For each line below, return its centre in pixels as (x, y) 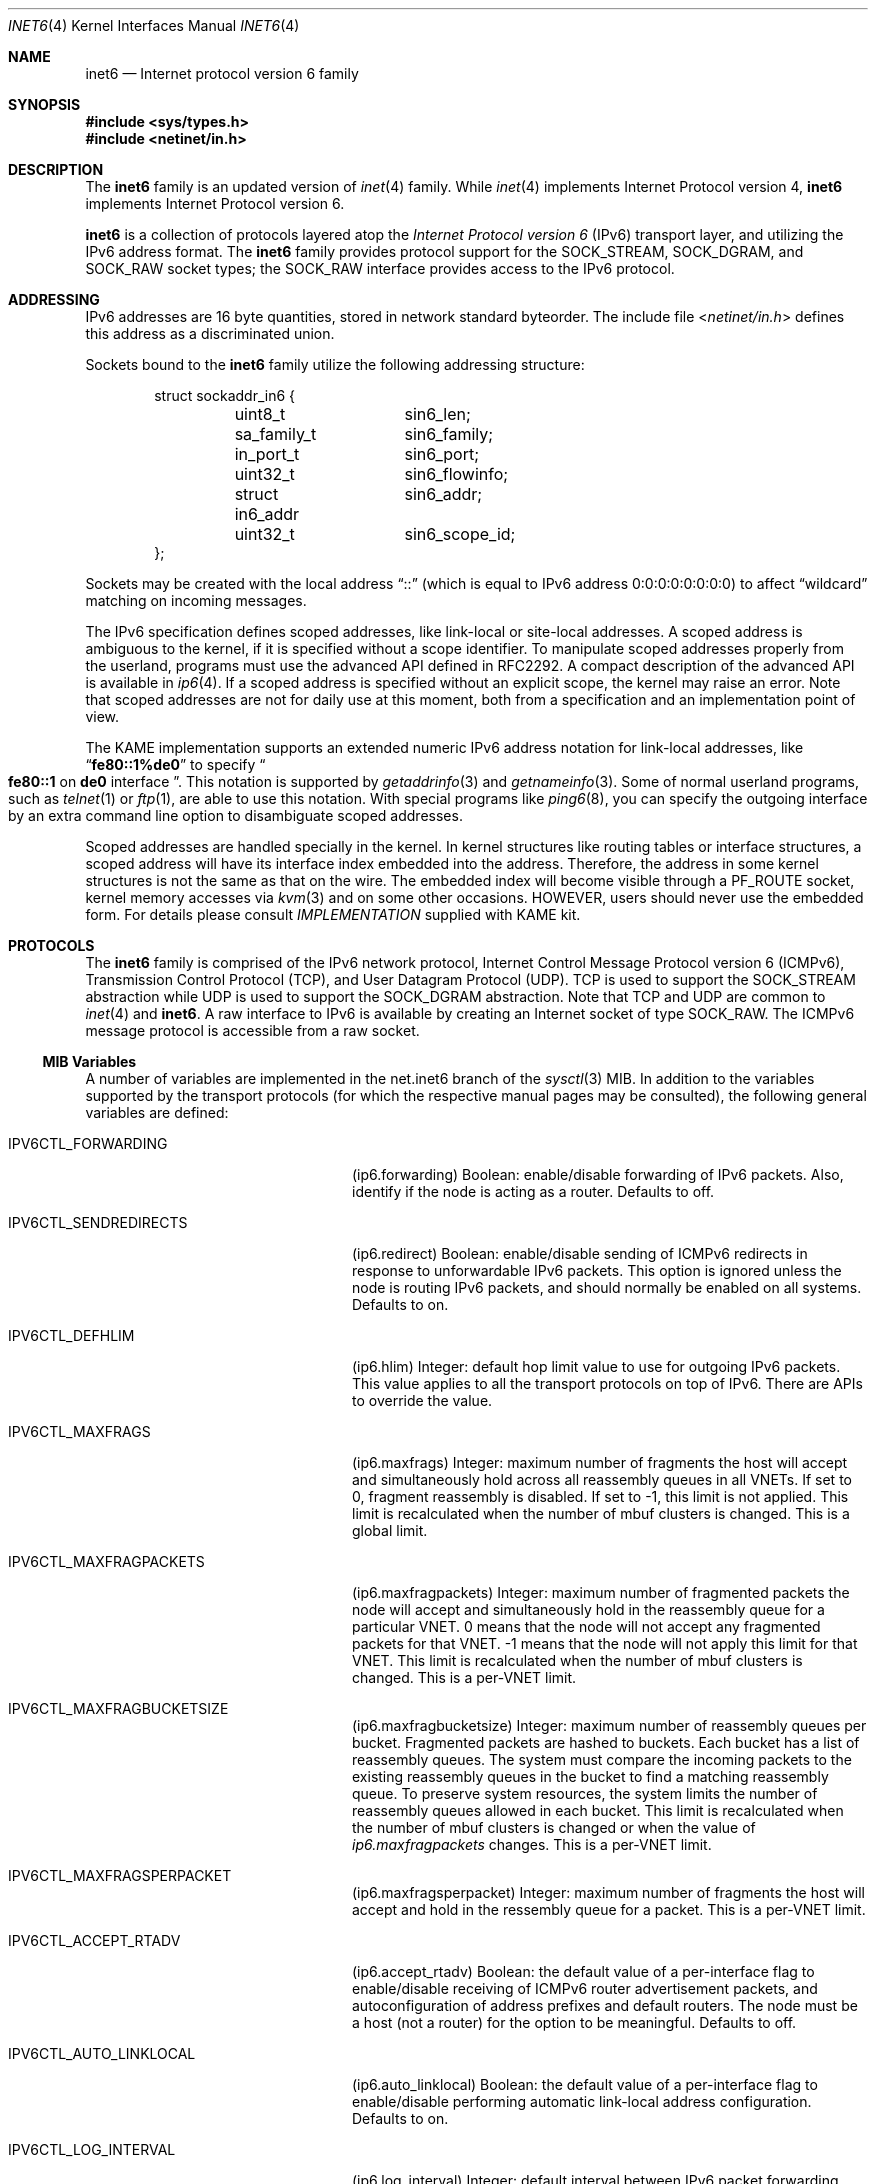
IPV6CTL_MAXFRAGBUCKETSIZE (118, 1708)
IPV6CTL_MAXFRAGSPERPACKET (120, 1875)
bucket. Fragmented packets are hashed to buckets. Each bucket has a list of (606, 1742)
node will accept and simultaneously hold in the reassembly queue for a (588, 1609)
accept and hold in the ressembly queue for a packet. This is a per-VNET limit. (609, 1909)
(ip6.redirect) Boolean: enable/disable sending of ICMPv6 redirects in (580, 1253)
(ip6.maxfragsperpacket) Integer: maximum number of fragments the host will (608, 1892)
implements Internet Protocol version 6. (215, 203)
